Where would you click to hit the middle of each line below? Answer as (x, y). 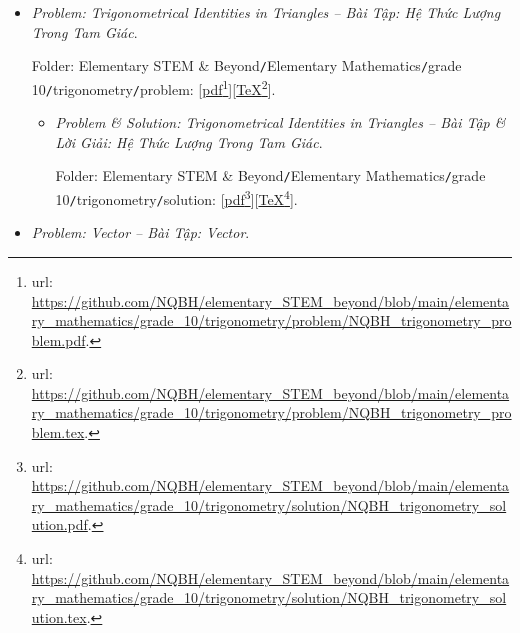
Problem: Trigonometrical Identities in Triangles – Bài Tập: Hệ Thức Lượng (266, 12)
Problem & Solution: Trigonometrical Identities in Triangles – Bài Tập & (280, 122)
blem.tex (58, 432)
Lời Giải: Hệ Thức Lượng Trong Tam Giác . (189, 141)
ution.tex (59, 616)
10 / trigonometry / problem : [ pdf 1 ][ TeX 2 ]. (153, 87)
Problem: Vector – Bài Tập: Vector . (140, 232)
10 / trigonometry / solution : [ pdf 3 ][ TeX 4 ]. (176, 197)
